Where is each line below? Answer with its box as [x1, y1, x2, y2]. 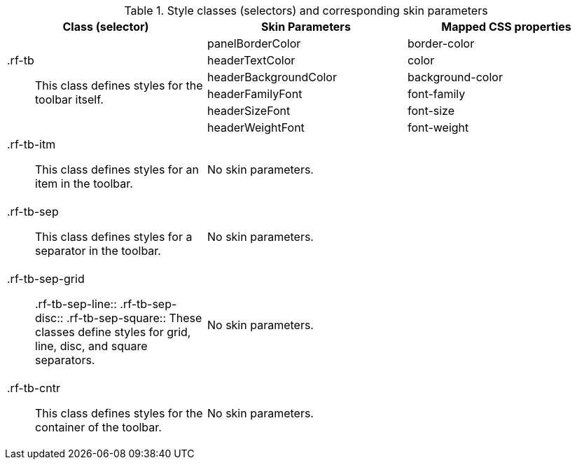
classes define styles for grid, [35, 325, 191, 339]
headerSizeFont [207, 104, 291, 118]
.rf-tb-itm [7, 137, 56, 151]
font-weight [407, 120, 469, 134]
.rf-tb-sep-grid [7, 272, 85, 286]
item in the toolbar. [35, 176, 133, 190]
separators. [35, 353, 95, 367]
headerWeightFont [207, 120, 305, 134]
